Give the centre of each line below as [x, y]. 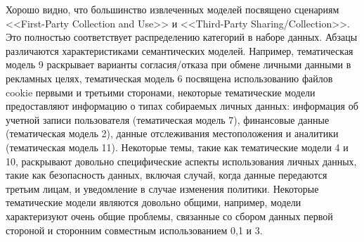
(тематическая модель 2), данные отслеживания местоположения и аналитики [172, 133]
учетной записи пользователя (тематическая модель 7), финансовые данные [168, 119]
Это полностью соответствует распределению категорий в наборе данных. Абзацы [182, 37]
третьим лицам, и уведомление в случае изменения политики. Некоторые [162, 188]
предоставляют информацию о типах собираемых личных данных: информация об [182, 106]
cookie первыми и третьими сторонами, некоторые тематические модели [161, 92]
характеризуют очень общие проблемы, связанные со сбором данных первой [169, 216]
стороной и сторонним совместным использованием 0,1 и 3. [134, 230]
